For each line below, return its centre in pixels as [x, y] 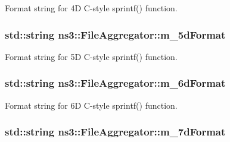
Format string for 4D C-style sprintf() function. [91, 8]
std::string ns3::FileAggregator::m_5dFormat [115, 34]
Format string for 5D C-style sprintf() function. [91, 56]
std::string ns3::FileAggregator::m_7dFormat [115, 132]
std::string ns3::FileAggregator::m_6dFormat [115, 83]
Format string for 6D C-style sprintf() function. [91, 105]
